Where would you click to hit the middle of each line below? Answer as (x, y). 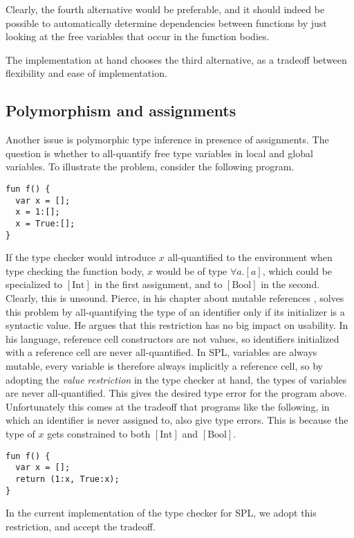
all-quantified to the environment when (250, 257)
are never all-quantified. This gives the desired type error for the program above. (176, 393)
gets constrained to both (99, 433)
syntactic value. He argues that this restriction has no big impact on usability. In (177, 325)
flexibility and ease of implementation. (86, 73)
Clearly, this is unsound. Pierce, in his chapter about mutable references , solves (175, 298)
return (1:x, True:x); (67, 479)
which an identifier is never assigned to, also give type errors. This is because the (177, 420)
